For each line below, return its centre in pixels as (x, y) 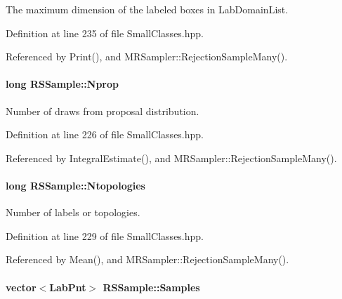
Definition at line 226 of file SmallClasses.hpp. (105, 134)
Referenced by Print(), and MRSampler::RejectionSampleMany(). (147, 57)
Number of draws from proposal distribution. (103, 111)
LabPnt (68, 287)
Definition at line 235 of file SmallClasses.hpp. (105, 33)
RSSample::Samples (151, 287)
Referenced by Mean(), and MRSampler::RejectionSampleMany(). (147, 259)
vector (21, 287)
